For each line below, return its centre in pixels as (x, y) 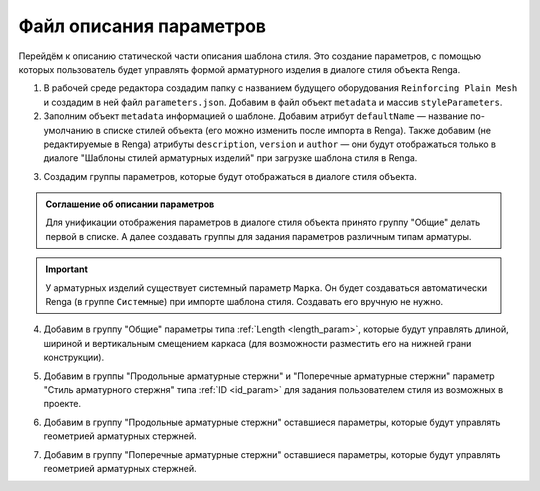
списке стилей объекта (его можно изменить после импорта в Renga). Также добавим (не (297, 130)
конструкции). (74, 357)
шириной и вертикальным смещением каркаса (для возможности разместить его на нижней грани (257, 343)
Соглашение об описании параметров (130, 204)
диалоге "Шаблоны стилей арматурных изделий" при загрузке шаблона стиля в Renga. (230, 158)
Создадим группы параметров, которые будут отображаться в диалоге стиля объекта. (230, 176)
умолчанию (68, 130)
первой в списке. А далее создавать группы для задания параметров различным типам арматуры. (258, 236)
